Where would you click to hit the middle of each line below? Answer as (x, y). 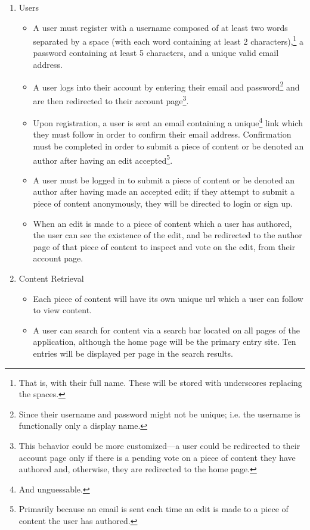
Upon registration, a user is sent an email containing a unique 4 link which (168, 122)
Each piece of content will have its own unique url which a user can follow (168, 298)
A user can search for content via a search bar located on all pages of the (166, 330)
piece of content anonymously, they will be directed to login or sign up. (163, 203)
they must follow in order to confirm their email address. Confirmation (162, 134)
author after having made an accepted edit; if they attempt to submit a (164, 191)
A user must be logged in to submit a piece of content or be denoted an (164, 180)
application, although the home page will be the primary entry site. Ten (165, 342)
